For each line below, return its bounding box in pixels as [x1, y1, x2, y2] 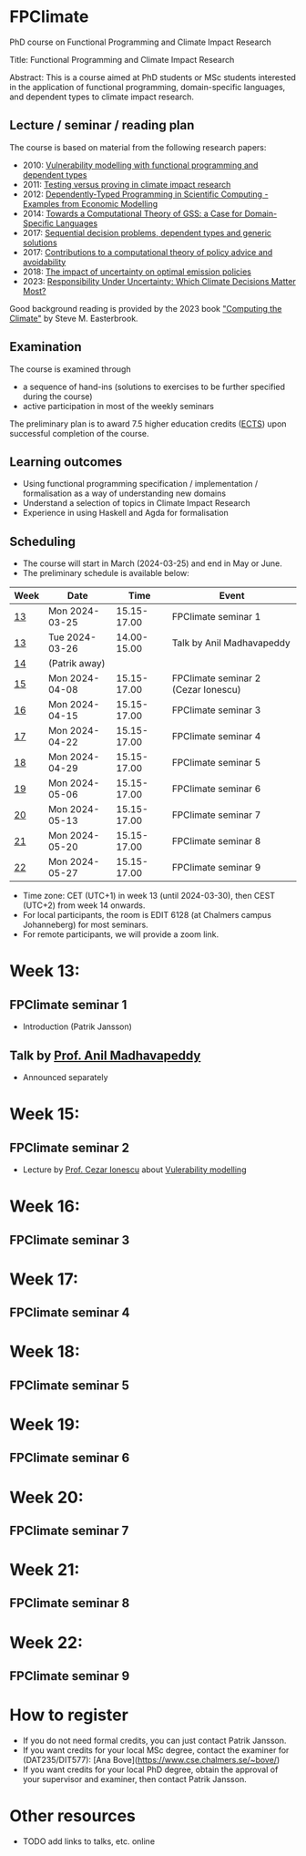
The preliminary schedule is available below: [22, 568, 189, 579]
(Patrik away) [48, 657, 107, 670]
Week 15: [9, 1104, 80, 1125]
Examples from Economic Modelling [22, 198, 158, 209]
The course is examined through [9, 363, 131, 375]
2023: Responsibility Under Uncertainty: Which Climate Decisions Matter [22, 275, 296, 286]
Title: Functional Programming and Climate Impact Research [9, 54, 235, 65]
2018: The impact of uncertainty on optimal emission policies [22, 266, 252, 277]
